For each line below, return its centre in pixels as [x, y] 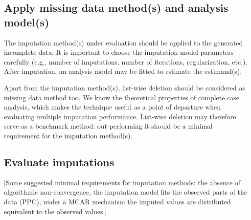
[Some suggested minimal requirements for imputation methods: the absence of [122, 182]
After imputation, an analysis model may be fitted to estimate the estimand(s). [123, 71]
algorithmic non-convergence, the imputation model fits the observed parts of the [125, 192]
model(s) [27, 22]
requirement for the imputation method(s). [68, 135]
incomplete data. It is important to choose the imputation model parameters [119, 52]
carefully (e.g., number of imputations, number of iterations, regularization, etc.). [126, 61]
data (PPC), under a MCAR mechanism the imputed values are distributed [117, 201]
